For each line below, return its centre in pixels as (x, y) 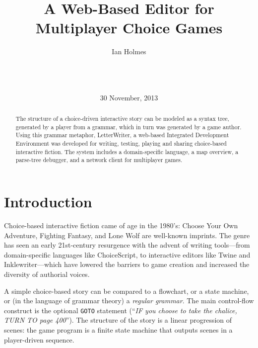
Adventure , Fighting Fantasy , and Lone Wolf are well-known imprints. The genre (127, 235)
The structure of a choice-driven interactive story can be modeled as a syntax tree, (122, 119)
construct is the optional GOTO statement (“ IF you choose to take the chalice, (121, 310)
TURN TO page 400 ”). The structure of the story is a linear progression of (118, 320)
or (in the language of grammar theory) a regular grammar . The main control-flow (129, 301)
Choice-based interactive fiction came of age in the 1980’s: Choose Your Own (121, 225)
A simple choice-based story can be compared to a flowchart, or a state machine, (127, 291)
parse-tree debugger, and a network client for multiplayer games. (99, 160)
